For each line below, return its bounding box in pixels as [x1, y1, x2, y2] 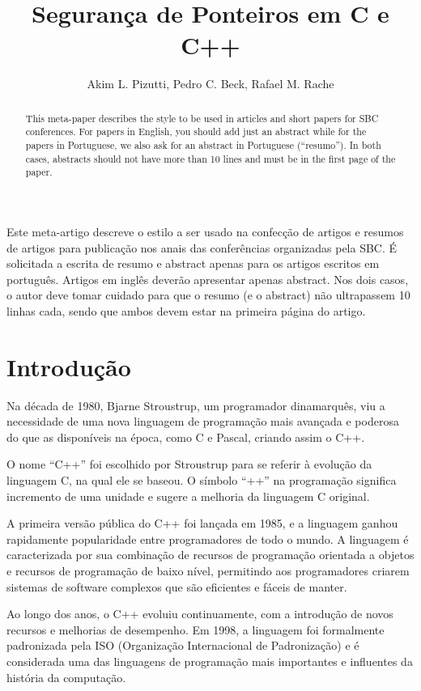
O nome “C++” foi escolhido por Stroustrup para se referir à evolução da [6, 456, 372, 473]
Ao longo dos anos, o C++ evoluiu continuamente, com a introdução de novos [6, 605, 393, 622]
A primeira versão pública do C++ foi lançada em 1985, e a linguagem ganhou [6, 515, 398, 532]
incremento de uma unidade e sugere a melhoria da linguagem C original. [6, 487, 370, 504]
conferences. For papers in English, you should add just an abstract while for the [25, 125, 367, 138]
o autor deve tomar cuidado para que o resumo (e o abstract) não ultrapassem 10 [6, 286, 410, 303]
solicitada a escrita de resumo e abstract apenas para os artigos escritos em [6, 255, 380, 272]
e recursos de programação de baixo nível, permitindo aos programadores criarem [6, 562, 410, 579]
